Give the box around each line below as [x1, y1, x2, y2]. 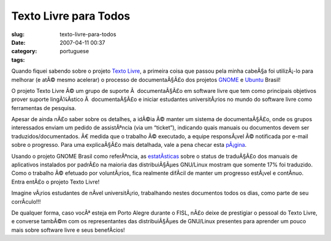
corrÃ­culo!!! [11, 198, 41, 205]
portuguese [59, 48, 89, 55]
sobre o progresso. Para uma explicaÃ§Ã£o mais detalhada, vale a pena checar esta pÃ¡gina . [11, 141, 247, 149]
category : [11, 48, 37, 55]
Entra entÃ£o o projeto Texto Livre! [11, 178, 100, 185]
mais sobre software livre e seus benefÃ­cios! [11, 226, 125, 234]
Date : [11, 39, 26, 46]
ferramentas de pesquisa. [11, 104, 77, 111]
